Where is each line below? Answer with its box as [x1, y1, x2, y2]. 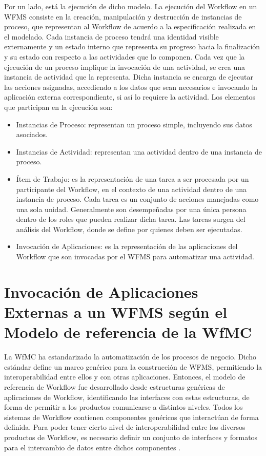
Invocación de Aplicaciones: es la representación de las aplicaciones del [16, 241, 238, 252]
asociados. [16, 129, 48, 140]
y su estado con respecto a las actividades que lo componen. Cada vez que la [4, 51, 245, 62]
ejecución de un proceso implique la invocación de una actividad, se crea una [4, 61, 245, 72]
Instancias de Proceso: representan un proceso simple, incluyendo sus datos [16, 119, 252, 129]
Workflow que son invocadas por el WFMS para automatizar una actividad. [16, 251, 254, 262]
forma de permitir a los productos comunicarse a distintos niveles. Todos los [4, 402, 243, 412]
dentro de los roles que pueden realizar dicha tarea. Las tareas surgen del [16, 214, 245, 224]
